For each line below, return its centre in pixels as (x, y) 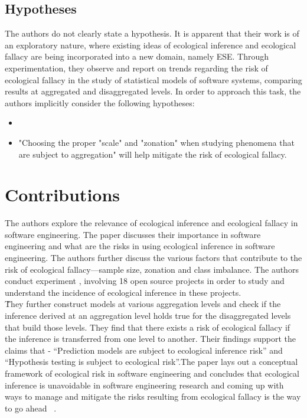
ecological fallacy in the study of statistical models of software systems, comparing (153, 79)
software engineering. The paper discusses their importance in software (133, 234)
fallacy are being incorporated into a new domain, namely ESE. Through (137, 56)
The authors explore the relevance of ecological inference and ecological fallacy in (151, 223)
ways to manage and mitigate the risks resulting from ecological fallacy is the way (153, 396)
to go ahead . (31, 408)
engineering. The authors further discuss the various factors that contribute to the (153, 258)
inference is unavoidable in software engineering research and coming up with (144, 385)
